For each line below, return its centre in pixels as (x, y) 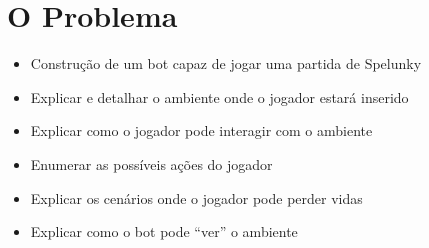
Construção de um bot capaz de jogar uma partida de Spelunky (226, 63)
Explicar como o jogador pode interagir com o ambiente (201, 130)
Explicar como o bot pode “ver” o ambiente (164, 231)
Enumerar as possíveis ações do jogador (151, 163)
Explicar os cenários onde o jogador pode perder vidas (196, 197)
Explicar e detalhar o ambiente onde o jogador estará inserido (219, 96)
